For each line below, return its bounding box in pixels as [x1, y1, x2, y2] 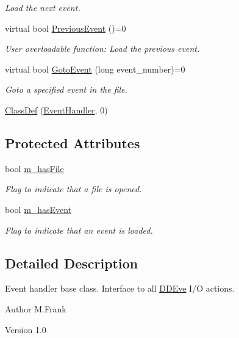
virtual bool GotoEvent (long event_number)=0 [5, 62, 185, 75]
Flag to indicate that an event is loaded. [5, 223, 153, 236]
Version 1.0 [5, 323, 46, 336]
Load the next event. [5, 1, 80, 13]
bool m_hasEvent [5, 203, 72, 215]
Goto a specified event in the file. [5, 83, 127, 96]
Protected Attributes [5, 133, 140, 152]
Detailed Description [5, 253, 138, 272]
